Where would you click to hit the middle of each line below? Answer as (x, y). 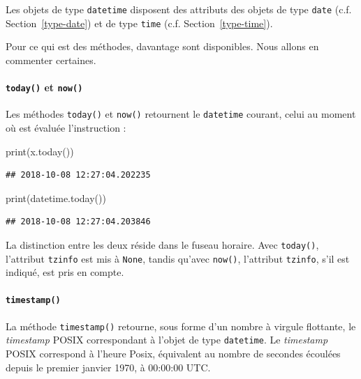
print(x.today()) (40, 151)
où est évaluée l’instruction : (66, 128)
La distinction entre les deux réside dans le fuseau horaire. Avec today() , (162, 244)
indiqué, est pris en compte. (65, 272)
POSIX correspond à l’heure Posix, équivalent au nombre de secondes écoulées (173, 354)
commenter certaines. (51, 60)
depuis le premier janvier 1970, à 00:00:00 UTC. (108, 367)
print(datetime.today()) (56, 198)
